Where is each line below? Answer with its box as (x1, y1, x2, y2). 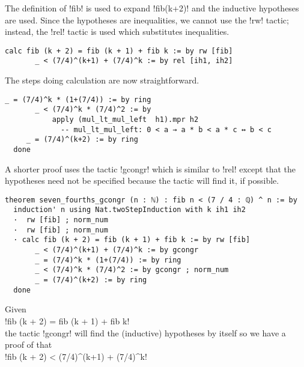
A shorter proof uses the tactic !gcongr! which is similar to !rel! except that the (5, 162, 296, 175)
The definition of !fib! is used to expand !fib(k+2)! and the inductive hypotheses (5, 2, 299, 14)
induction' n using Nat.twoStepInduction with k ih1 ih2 (13, 205, 246, 214)
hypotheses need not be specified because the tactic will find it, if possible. (5, 174, 279, 187)
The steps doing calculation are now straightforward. (5, 74, 199, 86)
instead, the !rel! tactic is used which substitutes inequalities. (5, 25, 230, 38)
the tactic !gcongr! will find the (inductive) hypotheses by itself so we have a (5, 326, 286, 339)
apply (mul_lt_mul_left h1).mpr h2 (52, 115, 199, 124)
